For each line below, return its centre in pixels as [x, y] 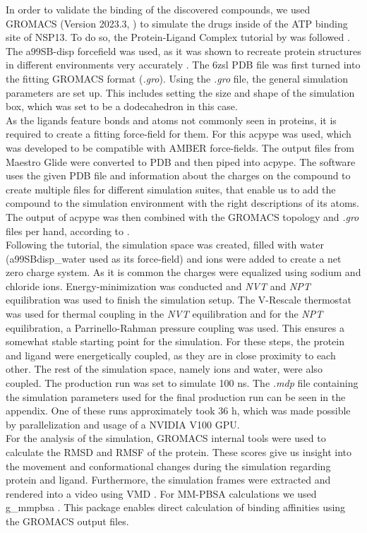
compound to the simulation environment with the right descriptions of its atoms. [183, 203]
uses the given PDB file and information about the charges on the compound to [178, 175]
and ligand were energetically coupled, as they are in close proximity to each [171, 355]
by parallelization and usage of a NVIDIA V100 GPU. [123, 424]
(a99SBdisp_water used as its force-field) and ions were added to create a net [174, 258]
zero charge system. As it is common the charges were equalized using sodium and [183, 272]
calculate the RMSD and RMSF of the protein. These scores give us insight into [179, 452]
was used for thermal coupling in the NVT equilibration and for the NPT [164, 314]
